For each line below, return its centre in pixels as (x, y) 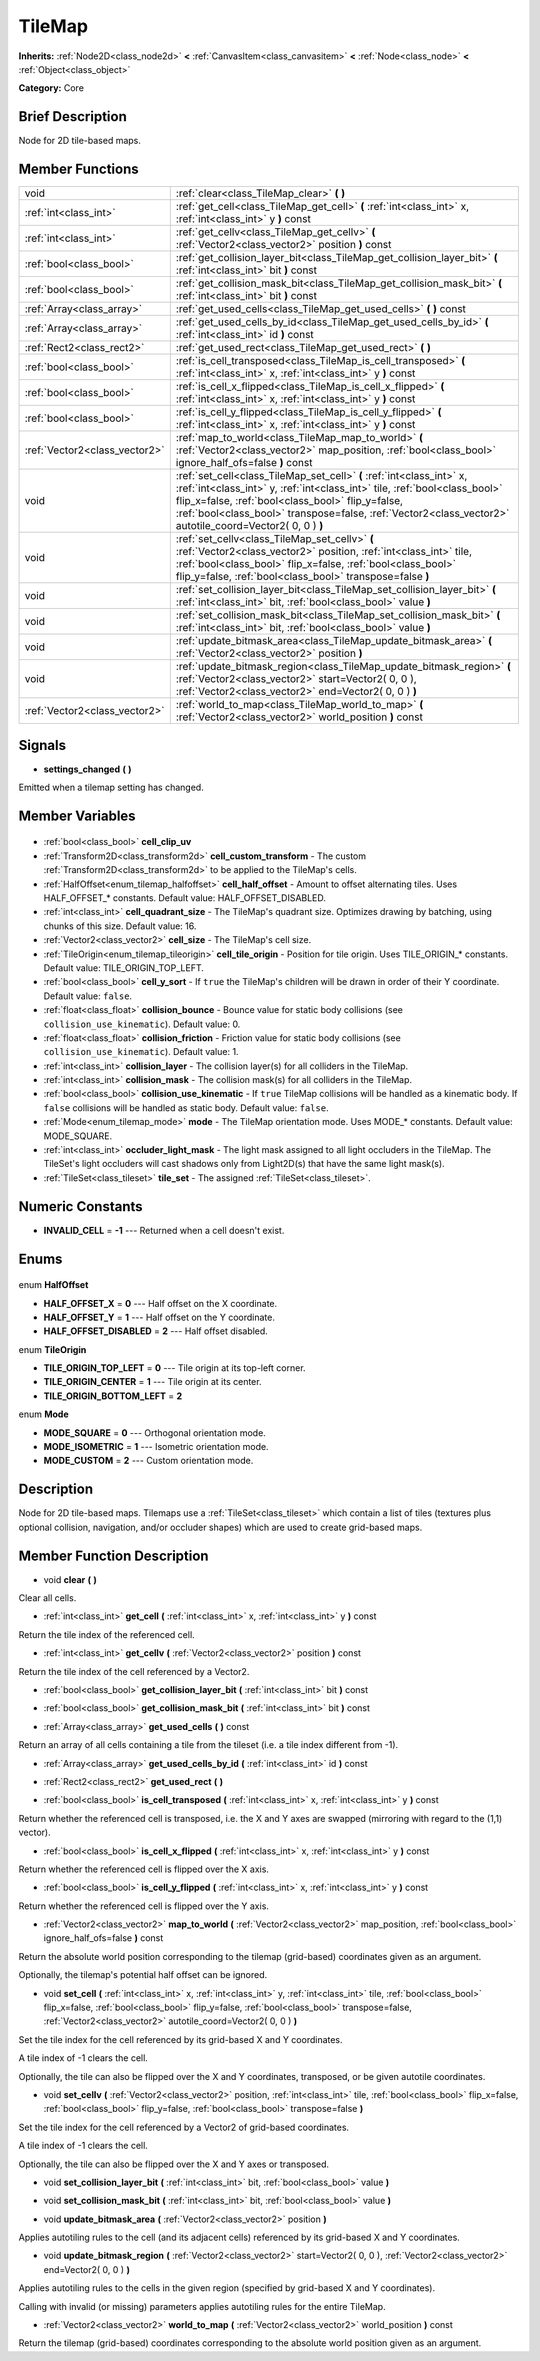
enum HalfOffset (53, 1285)
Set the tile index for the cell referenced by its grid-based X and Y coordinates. (181, 2039)
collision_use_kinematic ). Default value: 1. (141, 1052)
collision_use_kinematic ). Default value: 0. (142, 1024)
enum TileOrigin (52, 1349)
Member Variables (77, 815)
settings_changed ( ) (87, 769)
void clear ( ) (70, 1579)
